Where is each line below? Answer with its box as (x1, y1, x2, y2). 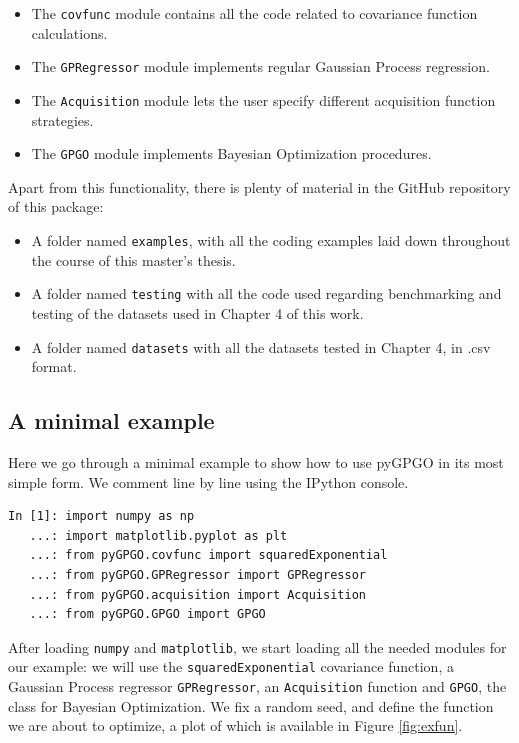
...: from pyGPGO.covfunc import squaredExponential (29, 548, 388, 563)
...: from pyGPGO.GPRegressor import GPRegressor (29, 567, 366, 582)
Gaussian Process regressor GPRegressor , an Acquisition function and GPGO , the (8, 676, 507, 697)
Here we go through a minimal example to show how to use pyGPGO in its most (8, 451, 504, 472)
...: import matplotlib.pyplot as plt (29, 528, 288, 543)
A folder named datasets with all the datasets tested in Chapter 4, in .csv (31, 336, 491, 357)
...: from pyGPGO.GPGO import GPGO (29, 607, 266, 622)
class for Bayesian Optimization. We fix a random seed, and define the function (8, 695, 494, 716)
